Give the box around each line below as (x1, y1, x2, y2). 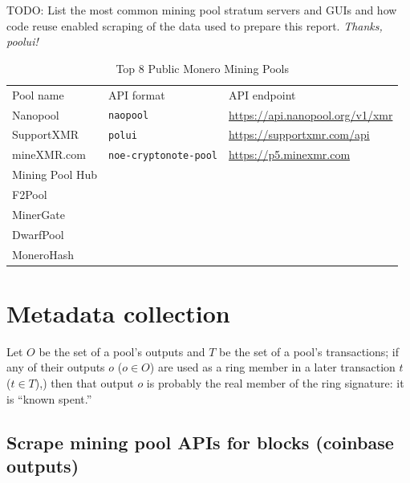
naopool (108, 110, 149, 122)
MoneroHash (12, 246, 75, 262)
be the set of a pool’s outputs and (39, 343, 205, 359)
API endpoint (229, 86, 296, 103)
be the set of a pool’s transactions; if (219, 343, 400, 359)
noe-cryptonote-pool (108, 150, 218, 162)
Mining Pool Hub (12, 166, 98, 183)
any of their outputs (6, 359, 105, 375)
